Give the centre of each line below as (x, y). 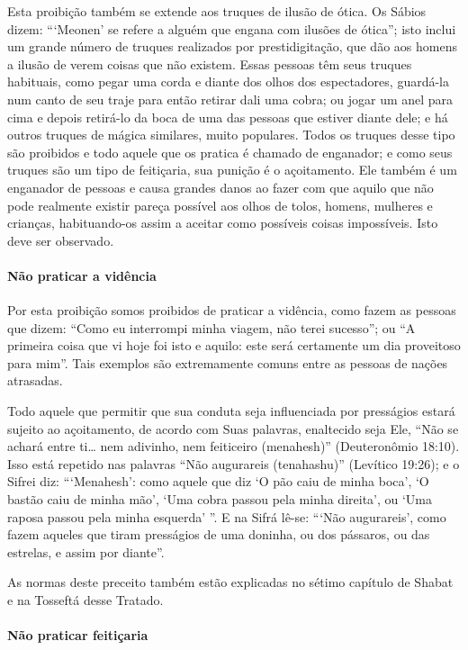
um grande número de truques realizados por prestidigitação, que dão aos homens (232, 46)
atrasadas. (35, 380)
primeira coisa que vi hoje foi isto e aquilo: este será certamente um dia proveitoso (234, 345)
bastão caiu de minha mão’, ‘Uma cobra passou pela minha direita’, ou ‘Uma (220, 499)
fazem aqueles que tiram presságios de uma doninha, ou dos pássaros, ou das (219, 534)
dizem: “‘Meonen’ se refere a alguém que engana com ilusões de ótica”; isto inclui (232, 28)
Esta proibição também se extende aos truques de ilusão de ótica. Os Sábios (217, 11)
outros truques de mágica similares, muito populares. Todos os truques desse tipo (231, 135)
